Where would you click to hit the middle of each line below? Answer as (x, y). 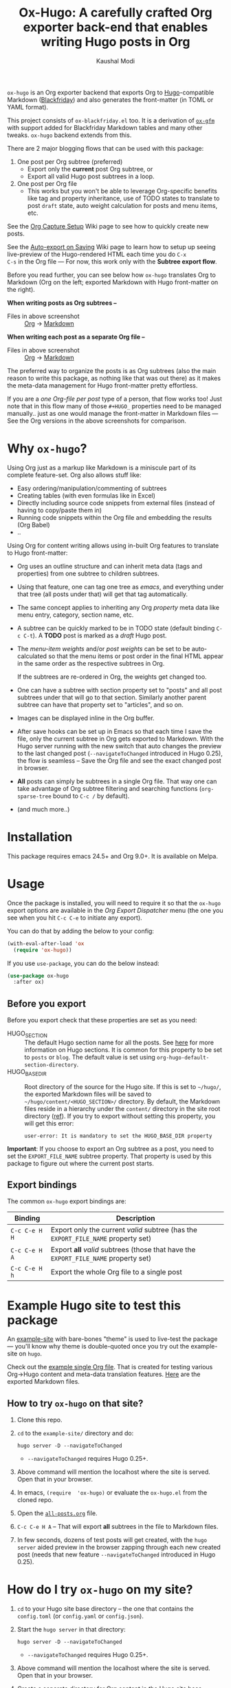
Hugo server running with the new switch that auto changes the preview (119, 746)
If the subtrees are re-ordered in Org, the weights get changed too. (112, 677)
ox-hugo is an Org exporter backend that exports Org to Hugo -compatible (111, 92)
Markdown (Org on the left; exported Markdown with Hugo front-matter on (113, 282)
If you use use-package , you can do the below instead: (83, 963)
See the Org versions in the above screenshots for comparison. (97, 421)
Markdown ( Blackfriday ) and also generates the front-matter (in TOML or (110, 99)
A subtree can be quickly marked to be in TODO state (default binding (116, 628)
